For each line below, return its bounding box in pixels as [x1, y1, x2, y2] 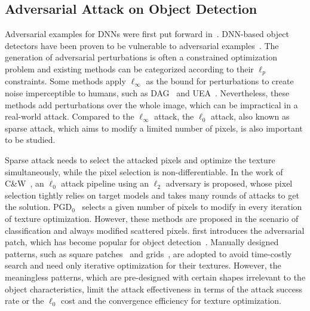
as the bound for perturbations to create [146, 75, 294, 87]
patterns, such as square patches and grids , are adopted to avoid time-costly [5, 247, 292, 260]
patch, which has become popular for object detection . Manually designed [5, 236, 279, 248]
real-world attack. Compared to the [5, 110, 134, 123]
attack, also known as [210, 110, 290, 123]
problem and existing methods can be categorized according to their [5, 62, 254, 75]
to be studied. [5, 133, 56, 146]
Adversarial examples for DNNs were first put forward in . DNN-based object [5, 28, 289, 40]
